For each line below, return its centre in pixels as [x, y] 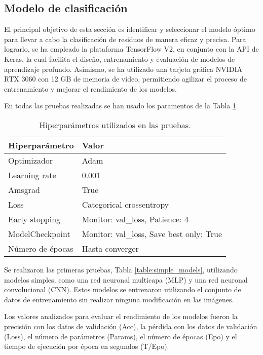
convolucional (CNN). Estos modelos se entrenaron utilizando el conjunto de [123, 289]
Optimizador [31, 160]
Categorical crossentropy [125, 204]
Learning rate [32, 175]
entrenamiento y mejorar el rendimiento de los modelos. [90, 88]
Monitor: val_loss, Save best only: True [152, 233]
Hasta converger [110, 248]
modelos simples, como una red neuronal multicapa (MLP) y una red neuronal [126, 279]
